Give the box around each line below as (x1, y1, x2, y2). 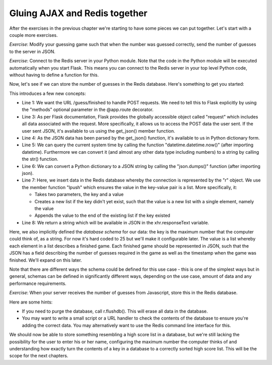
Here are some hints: (9, 299, 53, 305)
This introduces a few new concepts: (9, 90, 86, 96)
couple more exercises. (9, 32, 58, 38)
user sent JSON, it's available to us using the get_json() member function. (22, 128, 175, 134)
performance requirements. (9, 280, 66, 286)
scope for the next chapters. (9, 353, 69, 359)
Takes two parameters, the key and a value (34, 192, 124, 198)
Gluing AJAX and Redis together (9, 8, 148, 19)
